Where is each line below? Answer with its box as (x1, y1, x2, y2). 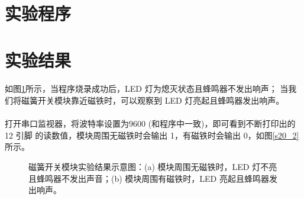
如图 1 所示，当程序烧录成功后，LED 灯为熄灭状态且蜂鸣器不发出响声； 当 (5, 82, 289, 95)
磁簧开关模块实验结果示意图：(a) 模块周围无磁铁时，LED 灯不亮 (28, 160, 277, 172)
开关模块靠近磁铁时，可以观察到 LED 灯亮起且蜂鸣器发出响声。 (37, 94, 284, 106)
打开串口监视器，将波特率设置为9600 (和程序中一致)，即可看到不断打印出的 (5, 117, 296, 130)
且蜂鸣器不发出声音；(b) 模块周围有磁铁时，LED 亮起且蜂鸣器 (28, 172, 269, 184)
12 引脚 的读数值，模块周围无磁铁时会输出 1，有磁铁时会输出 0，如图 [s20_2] (5, 129, 299, 141)
